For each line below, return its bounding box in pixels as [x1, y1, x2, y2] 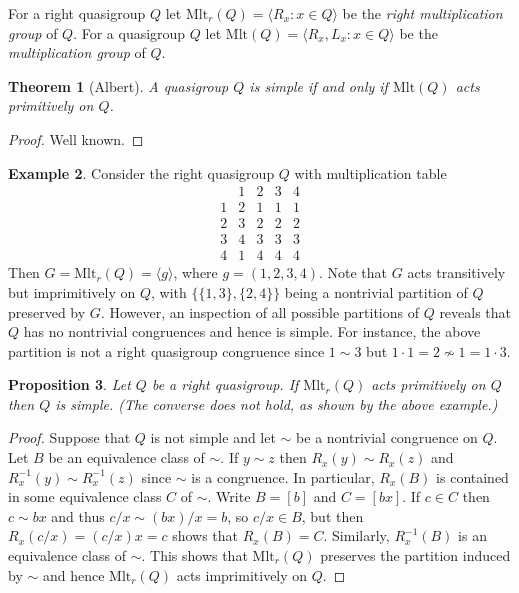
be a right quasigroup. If [151, 374, 299, 395]
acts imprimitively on [176, 564, 308, 585]
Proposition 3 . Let [8, 374, 131, 395]
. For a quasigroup [73, 22, 186, 43]
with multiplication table [294, 162, 447, 183]
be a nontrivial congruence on [296, 427, 478, 448]
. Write [207, 486, 251, 507]
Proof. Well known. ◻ [8, 128, 144, 149]
